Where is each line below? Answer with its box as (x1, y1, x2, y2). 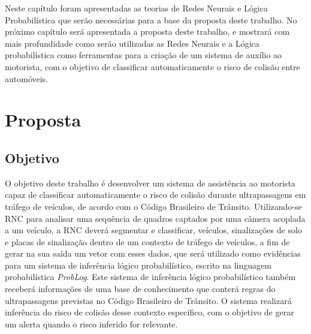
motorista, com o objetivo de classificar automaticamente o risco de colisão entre (5, 60, 300, 73)
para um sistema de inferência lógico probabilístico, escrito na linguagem (5, 258, 271, 271)
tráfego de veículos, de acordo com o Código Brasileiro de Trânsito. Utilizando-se (5, 200, 302, 212)
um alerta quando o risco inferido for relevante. (5, 317, 178, 330)
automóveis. (5, 72, 49, 85)
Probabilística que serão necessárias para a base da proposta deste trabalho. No (5, 13, 297, 26)
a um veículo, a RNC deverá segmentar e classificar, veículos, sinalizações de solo (5, 224, 302, 236)
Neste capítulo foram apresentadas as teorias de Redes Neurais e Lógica (5, 2, 268, 14)
